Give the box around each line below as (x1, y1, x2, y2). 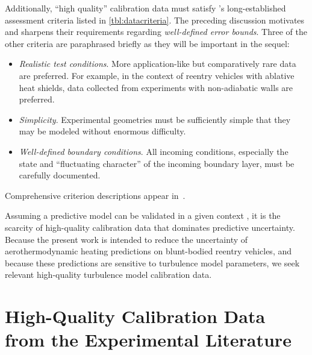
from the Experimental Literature (5, 327, 292, 352)
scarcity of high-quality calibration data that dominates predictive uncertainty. (5, 221, 295, 233)
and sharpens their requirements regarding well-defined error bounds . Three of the (5, 25, 307, 38)
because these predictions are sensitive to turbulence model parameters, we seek (5, 256, 300, 269)
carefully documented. (19, 169, 101, 181)
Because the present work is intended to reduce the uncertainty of (5, 233, 248, 245)
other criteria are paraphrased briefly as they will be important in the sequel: (5, 37, 290, 49)
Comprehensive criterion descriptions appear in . (5, 189, 186, 201)
